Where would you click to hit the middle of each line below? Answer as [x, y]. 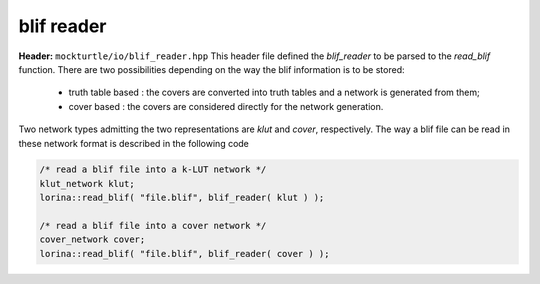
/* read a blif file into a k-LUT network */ [153, 169]
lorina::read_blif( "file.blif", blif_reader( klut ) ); [182, 198]
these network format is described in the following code [134, 143]
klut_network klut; [87, 183]
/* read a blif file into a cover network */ [153, 226]
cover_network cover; [92, 239]
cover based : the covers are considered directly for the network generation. [226, 106]
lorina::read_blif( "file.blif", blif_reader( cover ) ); [184, 253]
